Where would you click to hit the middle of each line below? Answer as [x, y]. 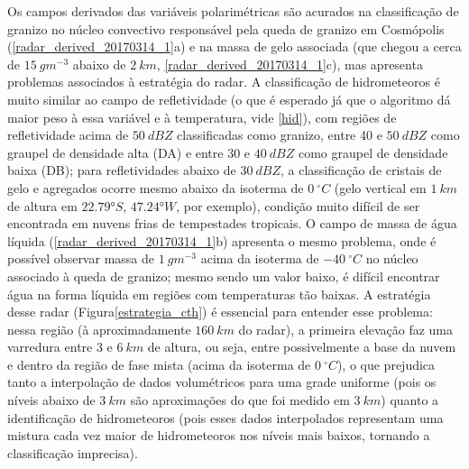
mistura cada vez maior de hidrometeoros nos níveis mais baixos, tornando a [219, 435]
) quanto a [410, 400]
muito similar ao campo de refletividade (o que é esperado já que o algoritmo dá [229, 99]
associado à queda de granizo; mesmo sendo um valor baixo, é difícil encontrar [224, 276]
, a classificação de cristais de [361, 170]
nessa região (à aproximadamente [99, 329]
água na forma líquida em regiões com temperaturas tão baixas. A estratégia [219, 294]
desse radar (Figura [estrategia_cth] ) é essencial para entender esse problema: [220, 312]
